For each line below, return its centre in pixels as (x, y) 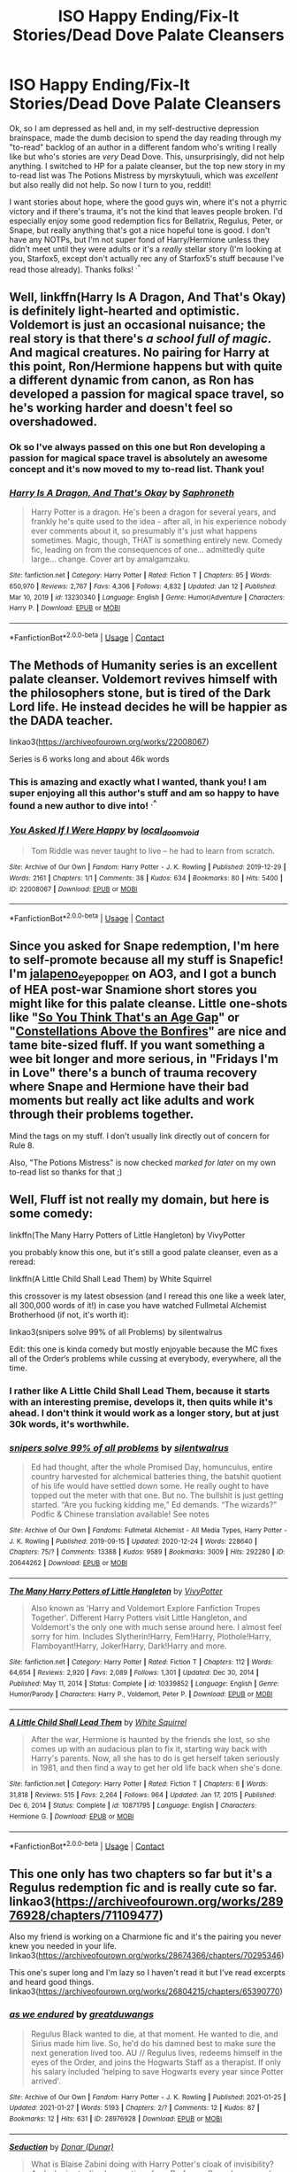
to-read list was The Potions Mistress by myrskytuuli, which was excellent (144, 175)
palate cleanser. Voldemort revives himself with (144, 679)
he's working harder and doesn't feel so (121, 408)
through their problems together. (102, 1115)
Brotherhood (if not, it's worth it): (69, 1315)
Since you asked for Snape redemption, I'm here (145, 946)
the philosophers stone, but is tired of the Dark (140, 693)
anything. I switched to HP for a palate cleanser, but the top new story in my (147, 166)
